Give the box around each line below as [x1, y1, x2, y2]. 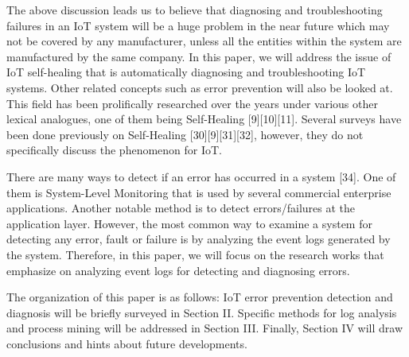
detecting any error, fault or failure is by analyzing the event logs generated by [6, 231, 391, 247]
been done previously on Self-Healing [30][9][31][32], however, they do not [6, 126, 364, 142]
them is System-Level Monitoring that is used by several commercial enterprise [6, 184, 391, 200]
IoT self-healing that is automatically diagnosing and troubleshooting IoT [6, 64, 366, 80]
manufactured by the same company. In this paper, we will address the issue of [6, 48, 391, 64]
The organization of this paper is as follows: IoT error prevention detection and [6, 289, 393, 305]
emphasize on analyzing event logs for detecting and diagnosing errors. [6, 262, 350, 278]
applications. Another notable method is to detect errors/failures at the [6, 200, 356, 216]
